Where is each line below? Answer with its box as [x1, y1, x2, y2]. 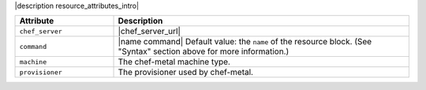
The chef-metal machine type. [118, 56, 230, 67]
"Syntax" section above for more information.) [118, 46, 290, 57]
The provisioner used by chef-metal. [118, 67, 254, 78]
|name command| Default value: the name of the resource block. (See [118, 36, 372, 47]
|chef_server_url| [118, 26, 181, 37]
